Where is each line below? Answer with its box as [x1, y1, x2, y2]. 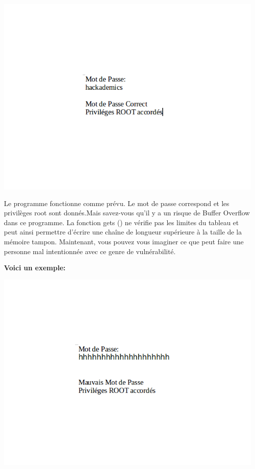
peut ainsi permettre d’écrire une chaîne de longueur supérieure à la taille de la [4, 227, 242, 237]
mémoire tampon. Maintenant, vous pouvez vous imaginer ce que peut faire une [4, 236, 244, 246]
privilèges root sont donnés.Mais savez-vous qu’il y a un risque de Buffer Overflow [4, 208, 250, 218]
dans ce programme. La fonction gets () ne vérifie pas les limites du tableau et [4, 217, 239, 227]
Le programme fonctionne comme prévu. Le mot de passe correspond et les [4, 198, 229, 208]
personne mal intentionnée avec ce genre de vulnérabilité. [4, 246, 176, 256]
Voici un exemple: [4, 262, 66, 273]
